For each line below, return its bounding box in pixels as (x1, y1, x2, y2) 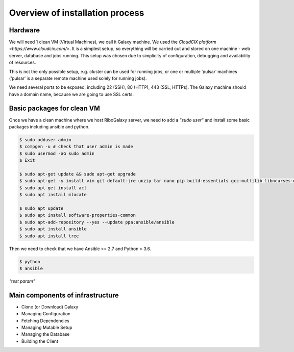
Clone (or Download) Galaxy (21, 304, 78, 310)
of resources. (9, 59, 36, 66)
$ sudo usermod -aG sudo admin (19, 151, 95, 156)
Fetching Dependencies (21, 318, 70, 324)
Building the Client (21, 338, 58, 344)
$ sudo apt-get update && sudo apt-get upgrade (19, 172, 136, 177)
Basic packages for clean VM (9, 104, 100, 112)
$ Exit (19, 157, 35, 163)
